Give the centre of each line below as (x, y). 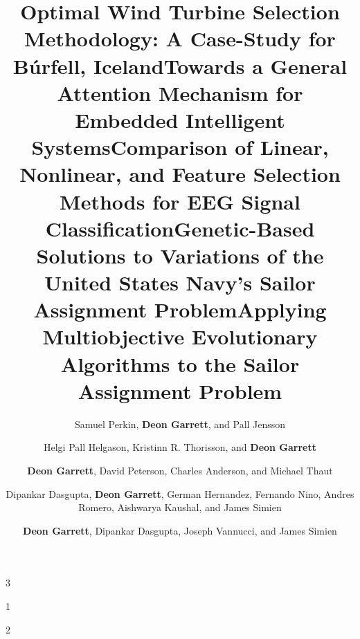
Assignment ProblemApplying (180, 309)
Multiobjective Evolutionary (180, 336)
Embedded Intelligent (180, 119)
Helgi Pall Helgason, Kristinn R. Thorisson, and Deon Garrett (180, 447)
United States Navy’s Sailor (180, 283)
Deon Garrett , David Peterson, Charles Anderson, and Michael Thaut (180, 470)
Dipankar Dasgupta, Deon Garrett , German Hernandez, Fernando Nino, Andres (180, 493)
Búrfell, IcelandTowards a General (180, 65)
